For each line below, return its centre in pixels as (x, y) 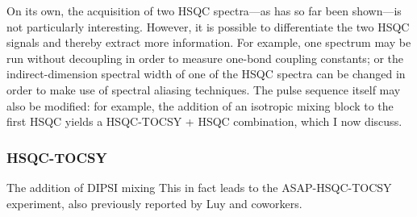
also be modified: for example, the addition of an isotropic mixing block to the (200, 105)
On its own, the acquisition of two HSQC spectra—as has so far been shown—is (204, 10)
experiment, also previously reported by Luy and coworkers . (154, 203)
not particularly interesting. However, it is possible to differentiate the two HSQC (208, 26)
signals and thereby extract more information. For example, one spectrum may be (209, 42)
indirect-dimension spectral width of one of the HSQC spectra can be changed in (206, 74)
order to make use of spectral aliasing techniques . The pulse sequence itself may (204, 89)
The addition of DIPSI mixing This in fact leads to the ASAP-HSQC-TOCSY (199, 187)
